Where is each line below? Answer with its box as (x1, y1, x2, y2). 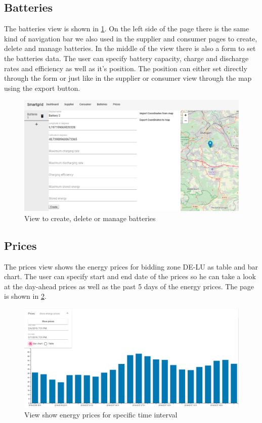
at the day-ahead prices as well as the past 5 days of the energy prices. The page (4, 281, 254, 291)
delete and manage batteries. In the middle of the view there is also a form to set (4, 43, 256, 54)
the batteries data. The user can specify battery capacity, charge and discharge (4, 52, 249, 63)
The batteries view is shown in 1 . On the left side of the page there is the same (4, 23, 249, 34)
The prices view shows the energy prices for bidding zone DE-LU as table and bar (4, 261, 258, 272)
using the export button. (4, 82, 80, 93)
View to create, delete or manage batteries (24, 213, 156, 223)
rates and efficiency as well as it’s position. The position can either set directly (4, 63, 247, 73)
